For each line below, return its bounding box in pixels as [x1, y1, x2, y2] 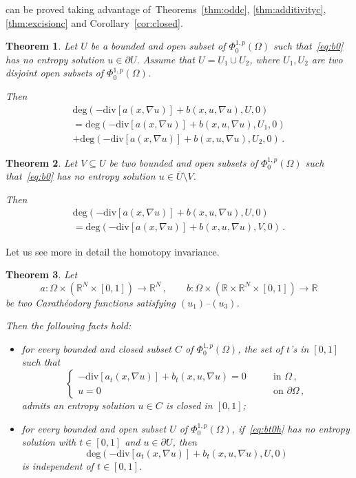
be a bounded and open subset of [90, 39, 226, 53]
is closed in [165, 398, 213, 413]
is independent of [21, 458, 94, 472]
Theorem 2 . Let [6, 155, 78, 169]
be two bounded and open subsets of [109, 155, 258, 169]
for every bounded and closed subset [21, 341, 172, 355]
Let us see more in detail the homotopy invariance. [6, 244, 220, 258]
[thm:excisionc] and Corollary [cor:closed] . [6, 15, 183, 30]
